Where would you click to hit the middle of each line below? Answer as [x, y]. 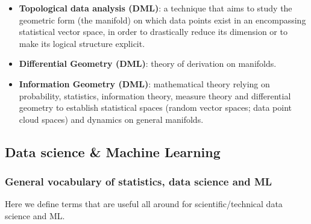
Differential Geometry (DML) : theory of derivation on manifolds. [148, 64]
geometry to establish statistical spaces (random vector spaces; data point [155, 107]
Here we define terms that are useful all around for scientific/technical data [144, 204]
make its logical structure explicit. [82, 43]
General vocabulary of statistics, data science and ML [139, 182]
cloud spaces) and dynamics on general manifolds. [111, 119]
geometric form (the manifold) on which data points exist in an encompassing [162, 20]
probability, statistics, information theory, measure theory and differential [155, 95]
